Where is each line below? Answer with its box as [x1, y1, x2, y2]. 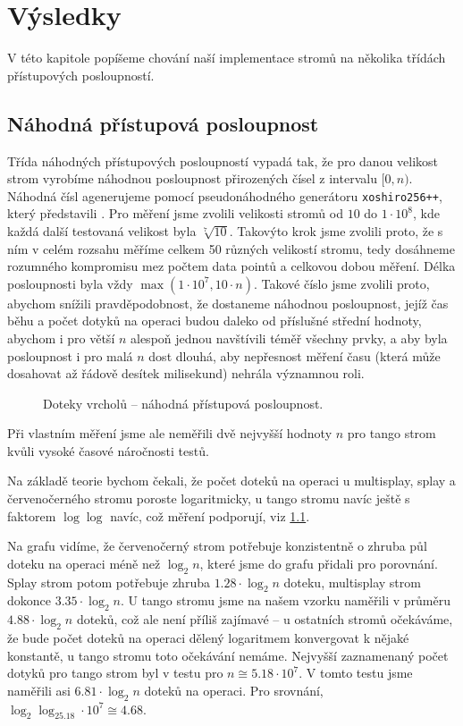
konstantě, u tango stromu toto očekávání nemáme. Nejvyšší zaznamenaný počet [7, 646, 449, 664]
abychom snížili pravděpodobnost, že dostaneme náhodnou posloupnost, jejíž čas [7, 293, 449, 312]
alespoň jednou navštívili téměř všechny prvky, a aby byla [130, 328, 448, 347]
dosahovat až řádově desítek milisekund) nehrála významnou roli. [7, 364, 365, 383]
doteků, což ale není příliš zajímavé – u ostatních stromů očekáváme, [76, 610, 453, 629]
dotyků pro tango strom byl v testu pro [7, 663, 223, 682]
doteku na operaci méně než [7, 553, 161, 572]
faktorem [7, 506, 56, 525]
